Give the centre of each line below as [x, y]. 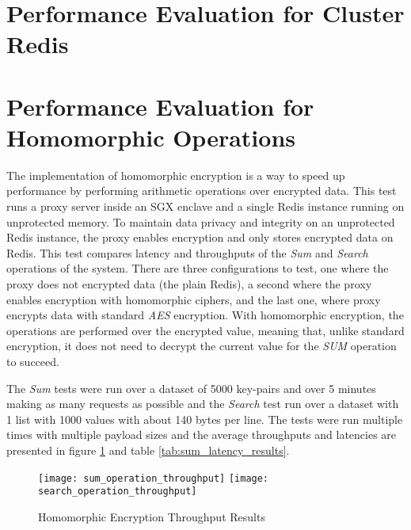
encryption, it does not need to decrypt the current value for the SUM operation [202, 346]
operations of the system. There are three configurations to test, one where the [198, 268]
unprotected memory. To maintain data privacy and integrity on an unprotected [201, 221]
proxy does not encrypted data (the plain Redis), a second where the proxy [189, 284]
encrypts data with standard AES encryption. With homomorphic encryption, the [205, 315]
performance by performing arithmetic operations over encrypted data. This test [202, 191]
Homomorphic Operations [151, 137]
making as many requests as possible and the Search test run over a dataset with [203, 404]
